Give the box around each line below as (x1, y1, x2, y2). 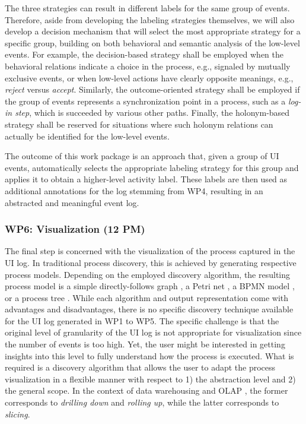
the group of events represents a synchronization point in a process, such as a (5, 94, 286, 107)
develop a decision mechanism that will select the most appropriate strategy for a (5, 25, 301, 37)
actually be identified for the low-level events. (5, 129, 170, 142)
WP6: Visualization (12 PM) (5, 222, 145, 236)
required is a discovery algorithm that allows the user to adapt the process (5, 361, 276, 374)
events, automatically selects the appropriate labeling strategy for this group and (5, 161, 299, 173)
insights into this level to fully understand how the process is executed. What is (5, 349, 294, 362)
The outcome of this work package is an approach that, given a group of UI (5, 150, 279, 162)
